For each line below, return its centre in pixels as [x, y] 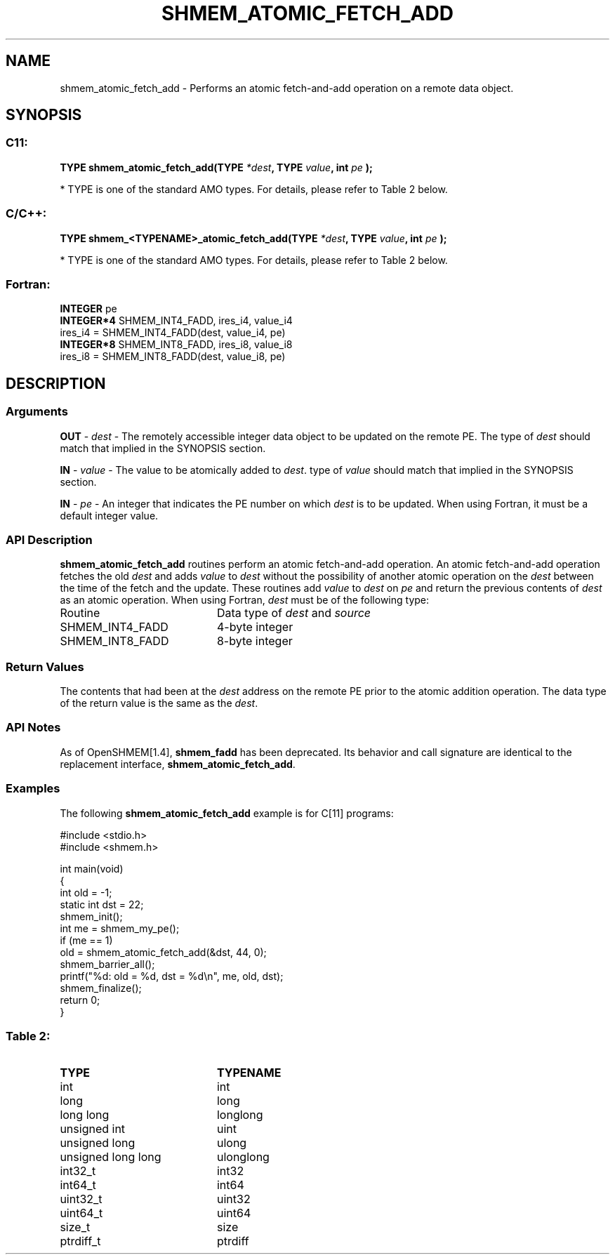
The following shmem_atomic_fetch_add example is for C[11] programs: [227, 813]
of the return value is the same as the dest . [159, 703]
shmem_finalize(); [101, 988]
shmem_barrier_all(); [107, 964]
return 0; [80, 1000]
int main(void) [92, 868]
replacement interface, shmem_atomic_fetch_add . [178, 764]
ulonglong [243, 1157]
